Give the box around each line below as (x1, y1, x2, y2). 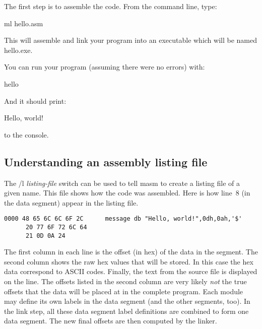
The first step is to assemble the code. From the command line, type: (4, 1, 217, 11)
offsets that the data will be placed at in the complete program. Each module (4, 286, 243, 296)
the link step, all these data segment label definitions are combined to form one (4, 305, 249, 316)
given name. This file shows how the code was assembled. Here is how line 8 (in (4, 187, 250, 198)
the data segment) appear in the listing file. (4, 197, 139, 208)
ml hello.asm (4, 18, 43, 28)
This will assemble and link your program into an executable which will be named (4, 35, 257, 45)
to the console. (4, 129, 49, 140)
